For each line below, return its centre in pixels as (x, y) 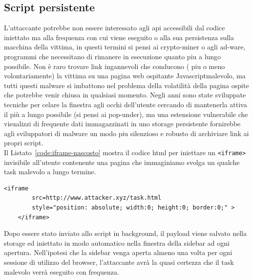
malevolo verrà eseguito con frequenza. (62, 271)
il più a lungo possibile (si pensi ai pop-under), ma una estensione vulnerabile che (126, 114)
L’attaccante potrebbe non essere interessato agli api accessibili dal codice (115, 28)
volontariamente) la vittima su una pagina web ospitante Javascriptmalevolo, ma (125, 76)
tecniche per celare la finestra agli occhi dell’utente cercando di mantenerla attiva (126, 104)
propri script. (24, 143)
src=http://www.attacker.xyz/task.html (97, 198)
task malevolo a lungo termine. (50, 172)
